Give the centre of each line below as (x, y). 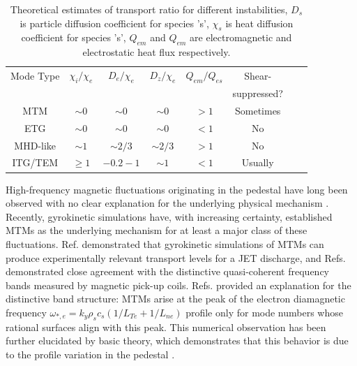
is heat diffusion (259, 23)
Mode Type (35, 75)
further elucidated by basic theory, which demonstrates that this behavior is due (177, 341)
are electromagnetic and (241, 37)
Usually (258, 162)
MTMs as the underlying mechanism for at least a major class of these (157, 230)
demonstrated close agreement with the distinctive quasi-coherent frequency (167, 271)
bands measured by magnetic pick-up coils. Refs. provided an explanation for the (178, 285)
